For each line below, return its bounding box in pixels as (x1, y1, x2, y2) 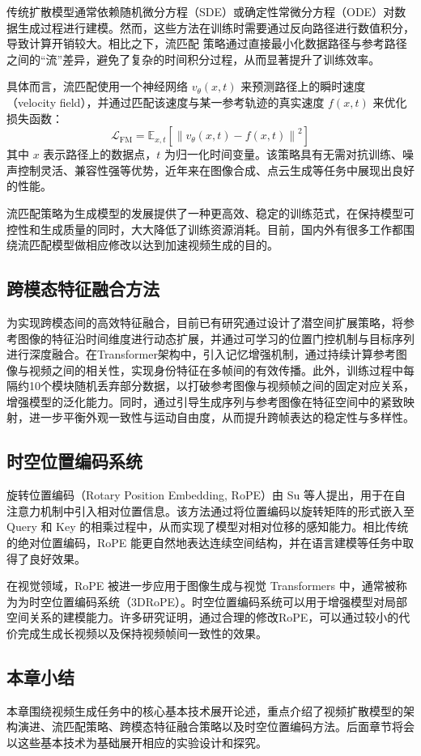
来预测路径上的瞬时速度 (240, 78, 366, 95)
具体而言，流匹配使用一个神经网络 (6, 78, 188, 95)
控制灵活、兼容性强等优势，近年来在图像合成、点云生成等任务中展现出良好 (17, 161, 415, 178)
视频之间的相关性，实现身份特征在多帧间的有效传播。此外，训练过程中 (28, 361, 403, 378)
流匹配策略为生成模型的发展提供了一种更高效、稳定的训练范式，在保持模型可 (6, 204, 415, 221)
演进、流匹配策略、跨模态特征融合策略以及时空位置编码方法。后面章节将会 (17, 718, 415, 735)
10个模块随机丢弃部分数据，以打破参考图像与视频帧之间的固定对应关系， (28, 377, 415, 394)
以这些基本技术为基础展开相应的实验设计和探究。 (6, 734, 267, 751)
